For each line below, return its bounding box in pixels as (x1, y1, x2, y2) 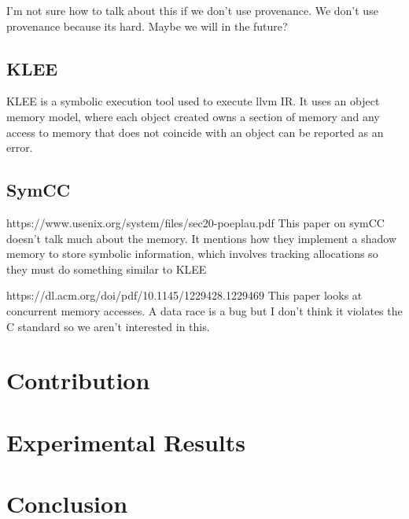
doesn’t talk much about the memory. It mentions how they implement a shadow (6, 230, 397, 246)
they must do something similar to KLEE (6, 260, 207, 277)
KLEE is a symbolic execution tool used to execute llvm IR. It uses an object (6, 93, 380, 109)
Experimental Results (6, 425, 245, 458)
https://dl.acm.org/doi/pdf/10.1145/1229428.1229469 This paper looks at (6, 287, 363, 304)
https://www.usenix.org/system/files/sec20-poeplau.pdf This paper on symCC (6, 214, 385, 230)
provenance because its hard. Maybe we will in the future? (6, 17, 288, 34)
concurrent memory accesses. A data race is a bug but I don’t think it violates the (6, 302, 403, 318)
